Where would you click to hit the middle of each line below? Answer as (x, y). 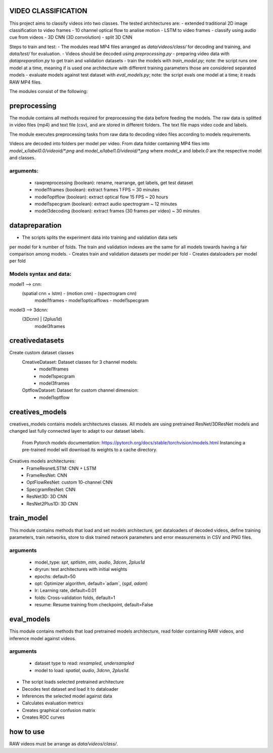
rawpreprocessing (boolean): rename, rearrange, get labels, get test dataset (114, 183)
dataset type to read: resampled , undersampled (84, 663)
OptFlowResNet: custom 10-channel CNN (70, 482)
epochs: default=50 (55, 576)
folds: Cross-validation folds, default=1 (75, 598)
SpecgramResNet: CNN (51, 489)
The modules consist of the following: (49, 92)
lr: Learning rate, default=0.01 (65, 591)
